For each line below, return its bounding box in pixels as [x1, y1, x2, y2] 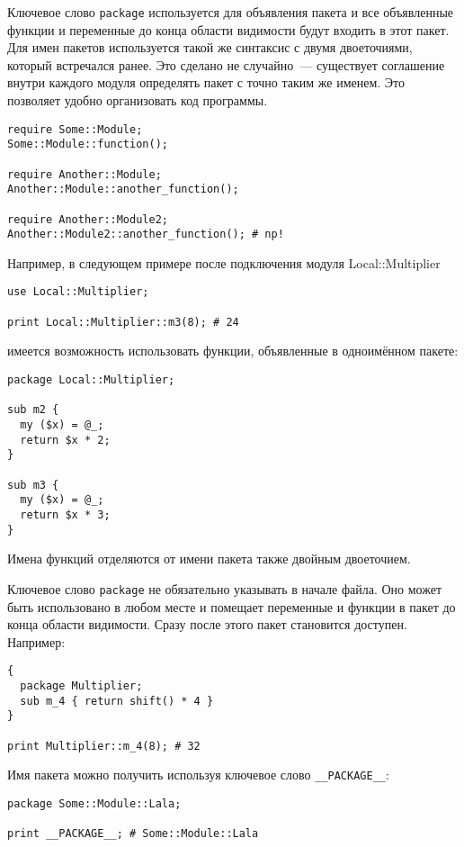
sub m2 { [7, 403, 59, 417]
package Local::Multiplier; [7, 374, 175, 387]
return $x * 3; [20, 508, 111, 521]
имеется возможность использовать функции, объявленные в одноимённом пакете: [7, 341, 459, 360]
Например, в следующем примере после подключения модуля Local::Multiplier [7, 253, 441, 272]
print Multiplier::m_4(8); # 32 [7, 739, 201, 752]
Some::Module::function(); [7, 138, 168, 151]
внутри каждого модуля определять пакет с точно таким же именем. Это [7, 73, 406, 92]
